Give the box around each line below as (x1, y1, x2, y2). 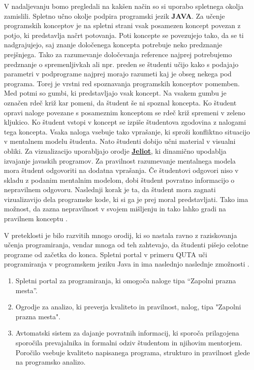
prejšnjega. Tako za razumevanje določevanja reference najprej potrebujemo (4, 49, 232, 59)
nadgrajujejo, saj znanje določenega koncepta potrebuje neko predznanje (4, 39, 222, 50)
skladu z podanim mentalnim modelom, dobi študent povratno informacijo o (4, 174, 235, 185)
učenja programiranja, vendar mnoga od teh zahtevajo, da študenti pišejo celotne (4, 239, 249, 250)
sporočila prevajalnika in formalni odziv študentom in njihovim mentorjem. (15, 337, 243, 347)
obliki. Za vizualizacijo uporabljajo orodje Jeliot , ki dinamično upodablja (4, 145, 226, 156)
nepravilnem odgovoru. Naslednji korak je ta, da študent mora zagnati (4, 184, 216, 195)
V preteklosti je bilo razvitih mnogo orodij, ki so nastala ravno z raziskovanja (4, 230, 237, 240)
